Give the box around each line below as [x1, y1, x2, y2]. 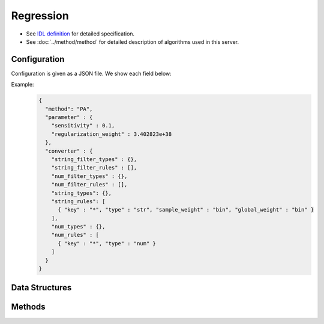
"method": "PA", [45, 105, 93, 112]
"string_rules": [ [51, 198, 106, 204]
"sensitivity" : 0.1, [51, 122, 115, 129]
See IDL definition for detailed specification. [26, 30, 135, 37]
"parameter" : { [45, 114, 93, 120]
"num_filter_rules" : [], [51, 181, 128, 188]
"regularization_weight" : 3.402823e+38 [51, 130, 172, 138]
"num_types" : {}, [51, 223, 106, 230]
